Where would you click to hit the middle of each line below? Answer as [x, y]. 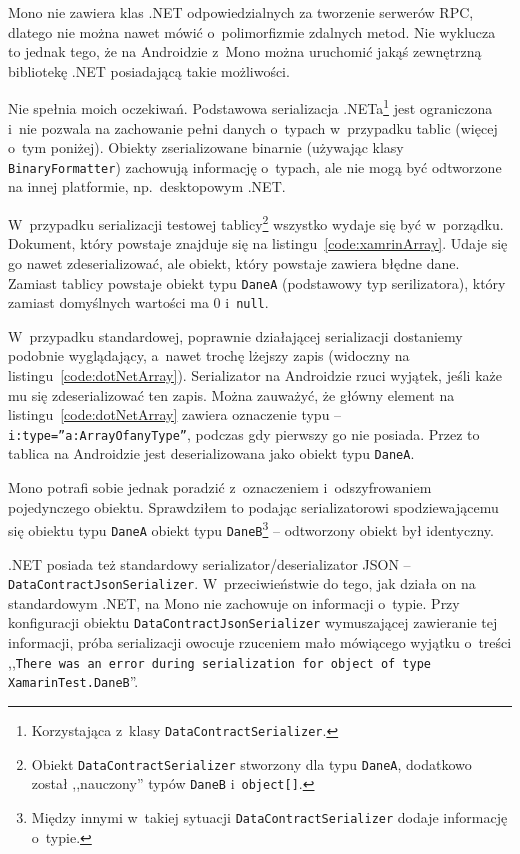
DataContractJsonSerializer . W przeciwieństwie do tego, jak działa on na [242, 583]
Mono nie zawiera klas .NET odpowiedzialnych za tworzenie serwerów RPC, [241, 12]
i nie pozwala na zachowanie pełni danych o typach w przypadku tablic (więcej [253, 127]
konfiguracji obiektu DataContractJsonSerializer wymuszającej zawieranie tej [253, 622]
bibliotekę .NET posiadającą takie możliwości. [149, 70]
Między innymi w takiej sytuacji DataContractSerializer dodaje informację [269, 816]
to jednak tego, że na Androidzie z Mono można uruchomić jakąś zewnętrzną [245, 51]
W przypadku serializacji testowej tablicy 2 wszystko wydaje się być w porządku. [256, 222]
